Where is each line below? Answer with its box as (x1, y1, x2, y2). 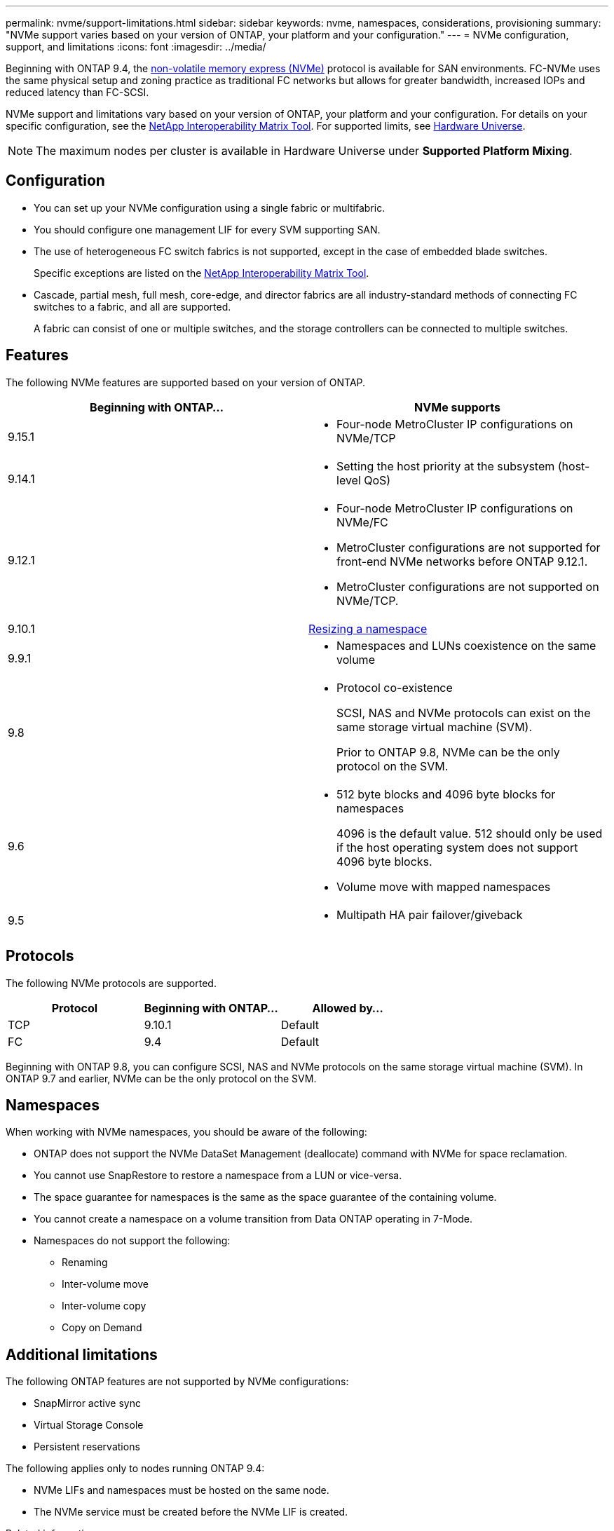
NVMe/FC (336, 515, 388, 529)
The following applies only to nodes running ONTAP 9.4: (6, 1462, 265, 1475)
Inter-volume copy (62, 1300, 146, 1312)
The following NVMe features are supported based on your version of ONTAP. (6, 376, 366, 388)
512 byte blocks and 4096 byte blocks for (336, 787, 556, 801)
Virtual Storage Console (34, 1419, 144, 1431)
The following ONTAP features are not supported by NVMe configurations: (6, 1375, 349, 1388)
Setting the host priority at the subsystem (336, 458, 555, 473)
